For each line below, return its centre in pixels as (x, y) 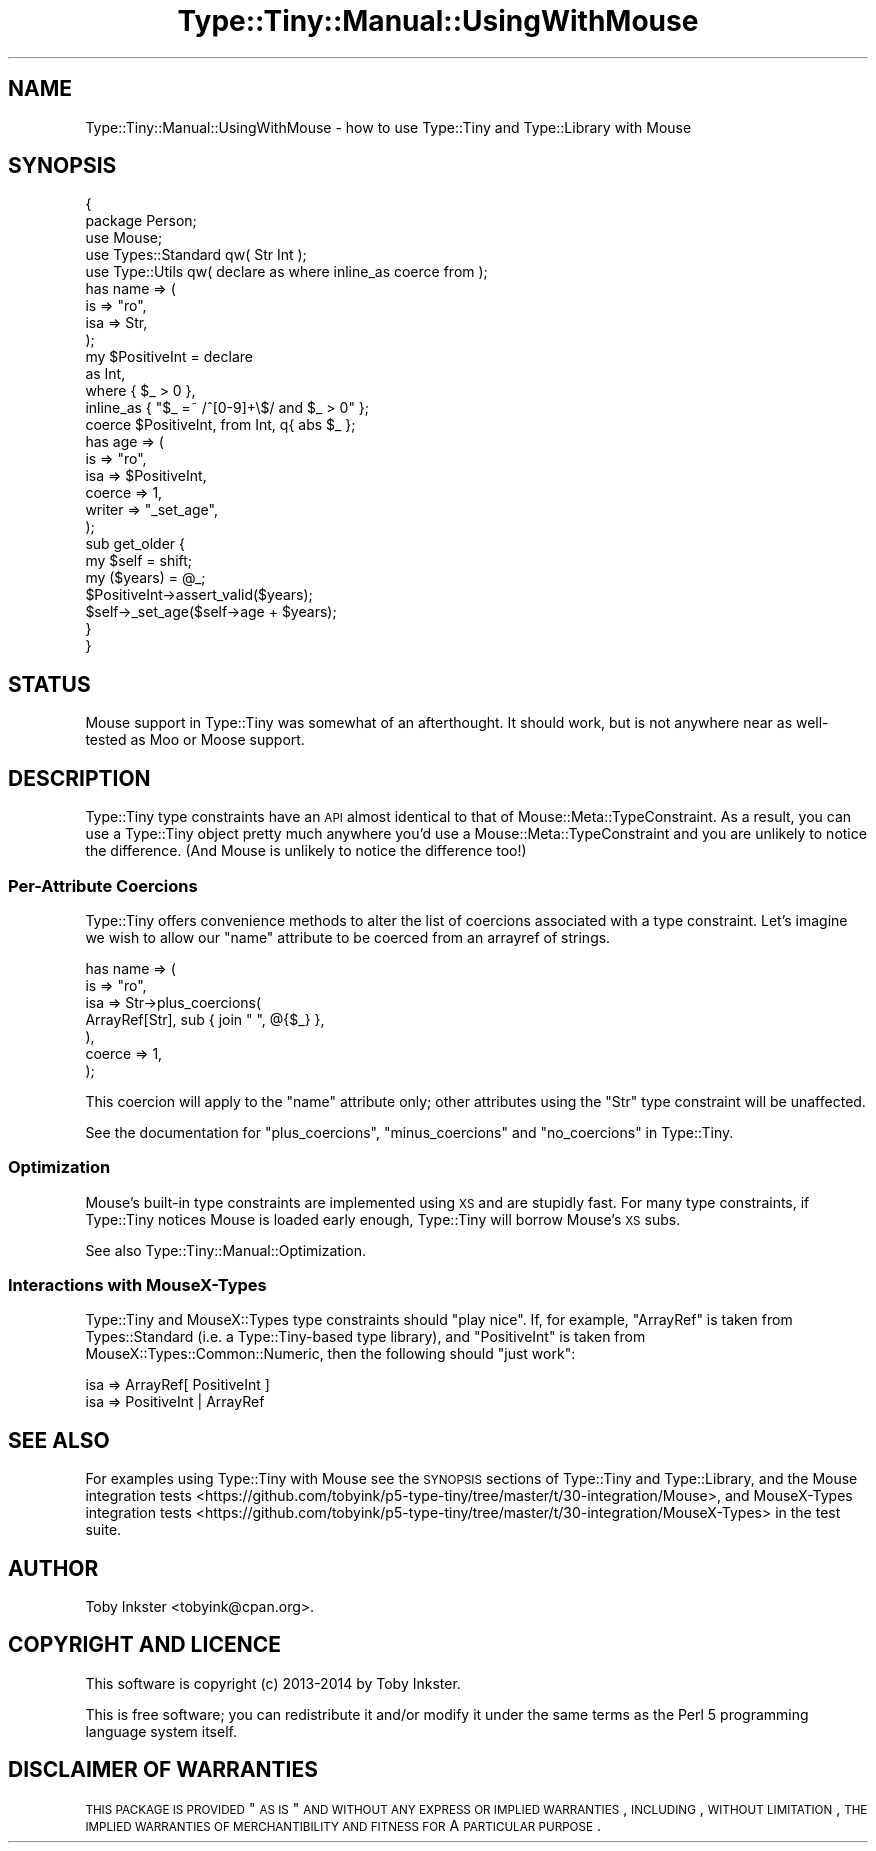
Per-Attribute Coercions (103, 885)
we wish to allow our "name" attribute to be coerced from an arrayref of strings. (348, 937)
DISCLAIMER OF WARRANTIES (163, 1770)
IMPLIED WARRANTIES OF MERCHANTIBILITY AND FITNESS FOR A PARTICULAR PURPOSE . (343, 1825)
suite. (103, 1530)
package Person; (141, 221)
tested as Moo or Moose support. (195, 740)
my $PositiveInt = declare (169, 357)
